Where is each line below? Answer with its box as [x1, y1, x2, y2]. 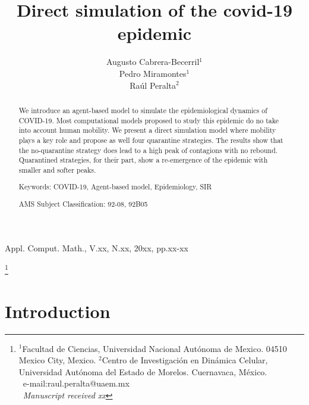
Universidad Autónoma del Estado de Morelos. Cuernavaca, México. [18, 365, 267, 378]
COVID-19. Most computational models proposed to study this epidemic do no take [18, 115, 279, 125]
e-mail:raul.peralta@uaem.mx [23, 377, 130, 390]
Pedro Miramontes [119, 67, 187, 79]
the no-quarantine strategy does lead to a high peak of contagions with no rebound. [18, 145, 278, 155]
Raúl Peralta [130, 79, 176, 91]
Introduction [5, 298, 111, 323]
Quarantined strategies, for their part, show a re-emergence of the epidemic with [18, 155, 268, 165]
